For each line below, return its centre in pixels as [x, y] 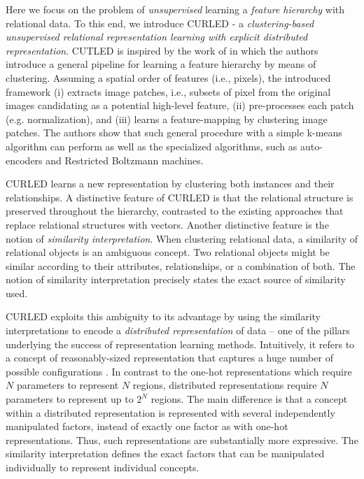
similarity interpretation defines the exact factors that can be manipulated [165, 453]
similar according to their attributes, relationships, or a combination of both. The [181, 265]
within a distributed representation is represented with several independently [170, 412]
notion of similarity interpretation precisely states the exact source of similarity [176, 279]
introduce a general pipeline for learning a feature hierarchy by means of [161, 64]
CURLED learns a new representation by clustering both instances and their [170, 184]
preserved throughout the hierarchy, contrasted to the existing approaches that [175, 211]
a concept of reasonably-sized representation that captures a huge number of [169, 358]
